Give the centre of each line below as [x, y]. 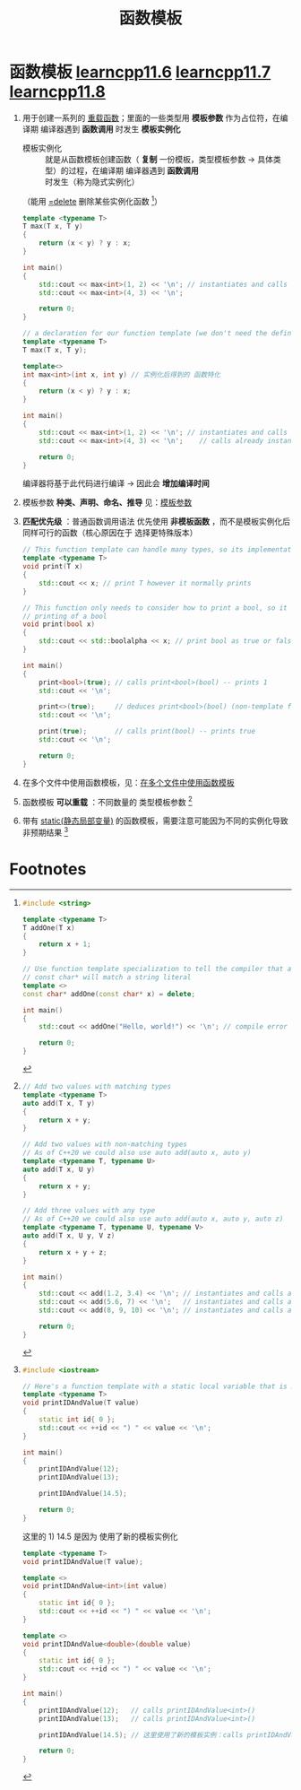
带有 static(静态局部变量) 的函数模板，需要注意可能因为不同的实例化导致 [155, 821]
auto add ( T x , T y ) [59, 1103]
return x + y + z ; [73, 1252]
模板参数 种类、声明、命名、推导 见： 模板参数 [107, 502]
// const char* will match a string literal [107, 978]
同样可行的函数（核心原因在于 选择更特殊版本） [110, 533]
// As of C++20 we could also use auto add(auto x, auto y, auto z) [153, 1219]
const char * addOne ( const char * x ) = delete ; [108, 994]
